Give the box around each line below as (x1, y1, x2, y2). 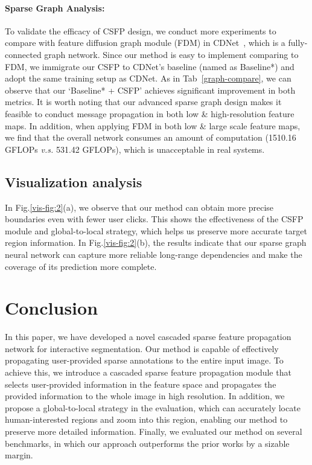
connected (5, 48, 42, 60)
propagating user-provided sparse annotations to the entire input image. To (5, 354, 284, 367)
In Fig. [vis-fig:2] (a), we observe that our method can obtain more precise (5, 200, 274, 213)
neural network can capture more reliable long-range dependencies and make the (5, 248, 302, 260)
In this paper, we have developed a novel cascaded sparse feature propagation (5, 330, 291, 343)
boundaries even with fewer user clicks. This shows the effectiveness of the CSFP (5, 213, 304, 225)
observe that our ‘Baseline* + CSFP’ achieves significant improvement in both (5, 83, 296, 96)
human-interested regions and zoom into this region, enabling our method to (5, 413, 288, 426)
